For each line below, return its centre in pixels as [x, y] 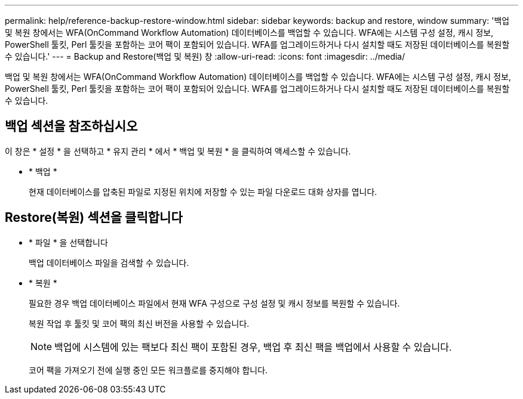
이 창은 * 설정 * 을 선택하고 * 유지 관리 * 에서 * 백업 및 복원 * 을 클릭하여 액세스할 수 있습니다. [178, 151]
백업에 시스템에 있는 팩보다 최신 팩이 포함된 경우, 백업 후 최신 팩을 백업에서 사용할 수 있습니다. [253, 347]
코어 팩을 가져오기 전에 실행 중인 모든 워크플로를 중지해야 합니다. [148, 370]
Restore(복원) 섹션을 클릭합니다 [94, 218]
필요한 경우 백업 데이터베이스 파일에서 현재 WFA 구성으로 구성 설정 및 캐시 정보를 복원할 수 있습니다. [214, 303]
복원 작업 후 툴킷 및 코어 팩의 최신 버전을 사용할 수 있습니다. [139, 323]
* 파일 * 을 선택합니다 [68, 242]
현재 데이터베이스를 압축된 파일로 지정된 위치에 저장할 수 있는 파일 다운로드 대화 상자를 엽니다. [203, 191]
